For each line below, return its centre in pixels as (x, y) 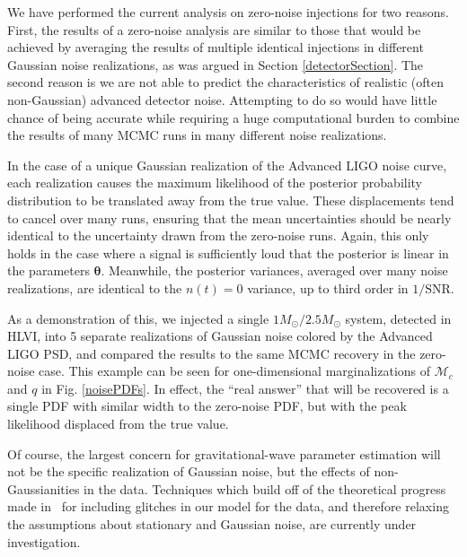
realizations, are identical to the (95, 287)
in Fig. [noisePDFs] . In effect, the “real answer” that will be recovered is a (245, 388)
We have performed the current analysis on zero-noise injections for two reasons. (228, 12)
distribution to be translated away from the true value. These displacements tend (231, 200)
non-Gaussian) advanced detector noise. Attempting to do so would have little (222, 99)
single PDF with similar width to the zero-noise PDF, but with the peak (207, 406)
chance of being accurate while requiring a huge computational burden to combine (233, 117)
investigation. (44, 541)
